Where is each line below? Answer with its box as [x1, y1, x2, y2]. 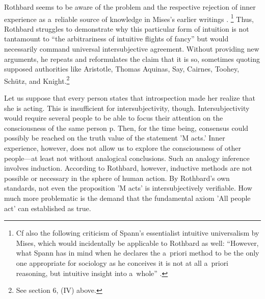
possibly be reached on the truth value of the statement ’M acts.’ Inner [4, 132, 225, 143]
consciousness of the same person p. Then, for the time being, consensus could [4, 122, 249, 133]
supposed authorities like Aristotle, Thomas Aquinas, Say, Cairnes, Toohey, [4, 63, 240, 74]
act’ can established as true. [4, 202, 91, 213]
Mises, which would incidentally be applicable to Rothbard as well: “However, [16, 237, 259, 248]
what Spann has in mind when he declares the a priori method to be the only [16, 247, 259, 258]
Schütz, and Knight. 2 [4, 74, 70, 86]
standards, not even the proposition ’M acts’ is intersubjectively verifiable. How [4, 182, 252, 193]
